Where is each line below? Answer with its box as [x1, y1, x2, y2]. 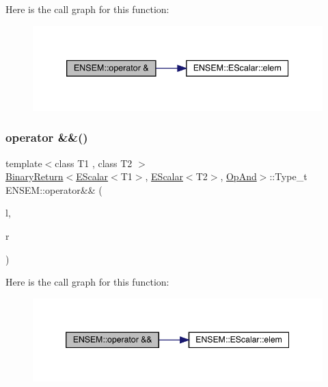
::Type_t [269, 169, 307, 184]
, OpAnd [220, 169, 257, 184]
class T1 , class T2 [55, 155, 133, 170]
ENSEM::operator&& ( [5, 182, 102, 197]
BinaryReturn [5, 169, 64, 184]
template [5, 155, 42, 170]
